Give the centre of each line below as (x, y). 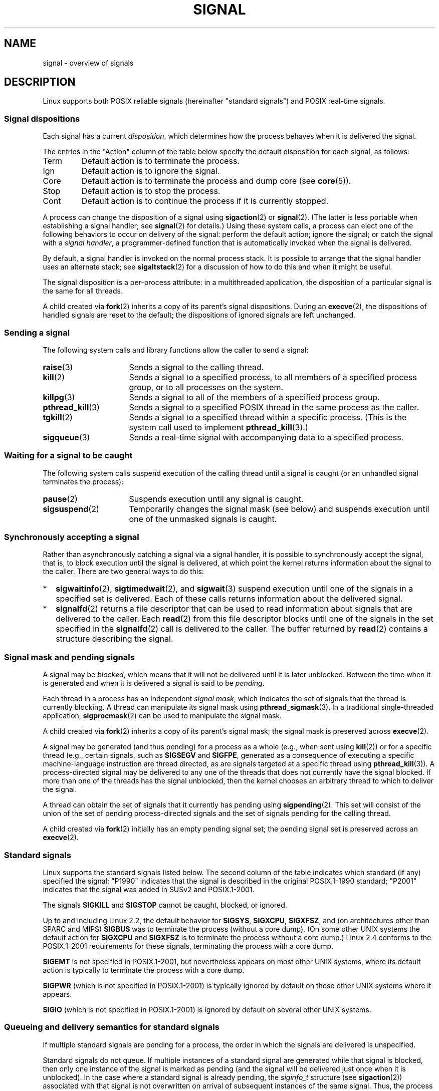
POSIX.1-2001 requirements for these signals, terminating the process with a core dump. (188, 946)
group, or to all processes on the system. (206, 387)
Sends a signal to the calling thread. (196, 367)
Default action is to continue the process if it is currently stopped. (205, 201)
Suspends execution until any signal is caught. (216, 499)
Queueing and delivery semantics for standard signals (112, 1027)
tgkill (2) (58, 417)
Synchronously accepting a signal (72, 537)
